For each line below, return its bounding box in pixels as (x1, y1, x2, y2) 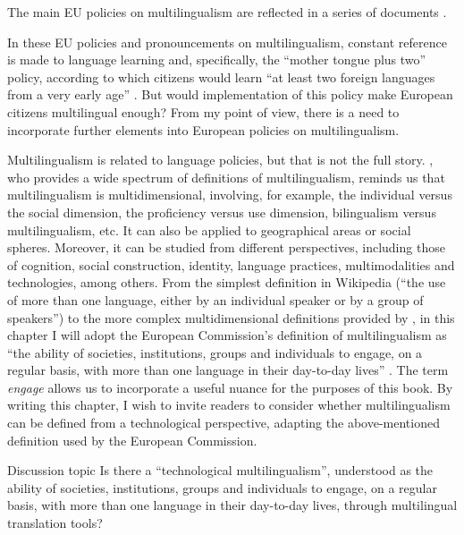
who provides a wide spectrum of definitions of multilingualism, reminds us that (7, 167, 445, 186)
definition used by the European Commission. (7, 430, 257, 449)
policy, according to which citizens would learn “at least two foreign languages (7, 67, 435, 86)
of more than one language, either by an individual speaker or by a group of (7, 290, 424, 309)
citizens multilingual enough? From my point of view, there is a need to (7, 102, 400, 121)
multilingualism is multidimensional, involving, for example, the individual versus (7, 185, 452, 204)
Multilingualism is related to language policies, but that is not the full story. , (7, 150, 434, 169)
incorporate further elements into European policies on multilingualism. (7, 120, 400, 139)
